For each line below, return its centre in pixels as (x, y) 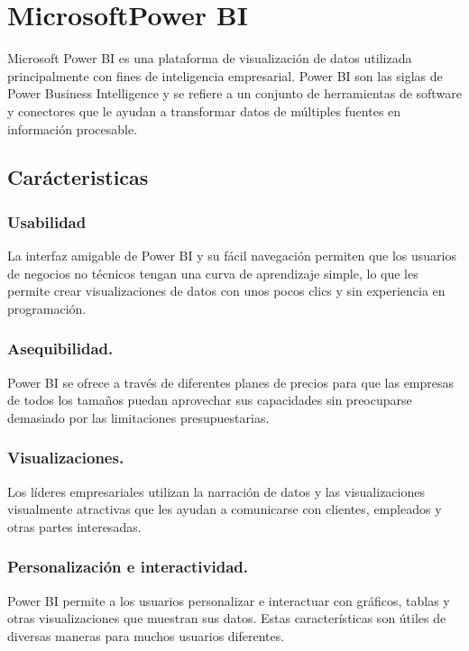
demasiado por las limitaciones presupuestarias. (138, 417)
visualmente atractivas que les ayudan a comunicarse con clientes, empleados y (225, 509)
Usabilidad (47, 221)
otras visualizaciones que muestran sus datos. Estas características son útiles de (227, 618)
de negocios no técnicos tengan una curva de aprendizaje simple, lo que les (213, 273)
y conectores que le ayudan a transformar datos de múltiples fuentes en (204, 110)
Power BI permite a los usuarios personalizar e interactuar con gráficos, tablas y (229, 600)
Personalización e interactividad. (128, 567)
